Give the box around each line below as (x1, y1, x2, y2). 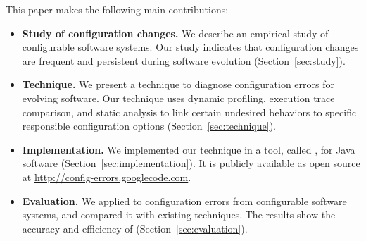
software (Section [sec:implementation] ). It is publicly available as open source (22, 156, 360, 171)
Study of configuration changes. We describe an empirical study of (22, 25, 329, 40)
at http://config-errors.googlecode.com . (22, 169, 191, 184)
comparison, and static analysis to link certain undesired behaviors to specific (22, 104, 357, 119)
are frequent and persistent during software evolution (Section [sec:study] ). (22, 53, 346, 68)
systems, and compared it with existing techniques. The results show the (22, 207, 336, 222)
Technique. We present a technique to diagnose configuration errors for (22, 77, 334, 92)
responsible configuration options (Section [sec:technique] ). (22, 118, 276, 133)
